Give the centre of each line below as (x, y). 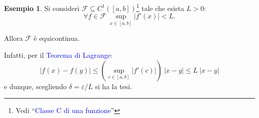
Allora (13, 38)
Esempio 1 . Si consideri (42, 8)
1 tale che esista (160, 7)
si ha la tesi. (114, 86)
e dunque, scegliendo (35, 86)
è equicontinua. (57, 38)
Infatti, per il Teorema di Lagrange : (59, 55)
